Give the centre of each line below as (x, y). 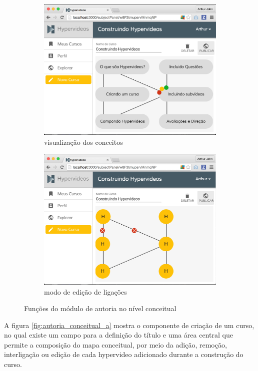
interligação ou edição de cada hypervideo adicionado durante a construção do (124, 354)
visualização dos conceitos (83, 142)
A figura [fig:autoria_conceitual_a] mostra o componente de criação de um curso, (129, 325)
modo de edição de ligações (85, 291)
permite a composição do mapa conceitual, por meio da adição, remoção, (115, 344)
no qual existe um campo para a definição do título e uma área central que (118, 335)
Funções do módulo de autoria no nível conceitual (100, 308)
